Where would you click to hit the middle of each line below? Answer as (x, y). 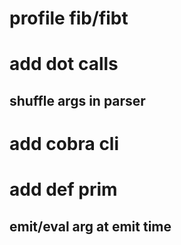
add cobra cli (64, 143)
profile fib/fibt (69, 18)
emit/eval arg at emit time (90, 226)
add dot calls (64, 64)
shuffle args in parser (77, 100)
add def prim (63, 189)
